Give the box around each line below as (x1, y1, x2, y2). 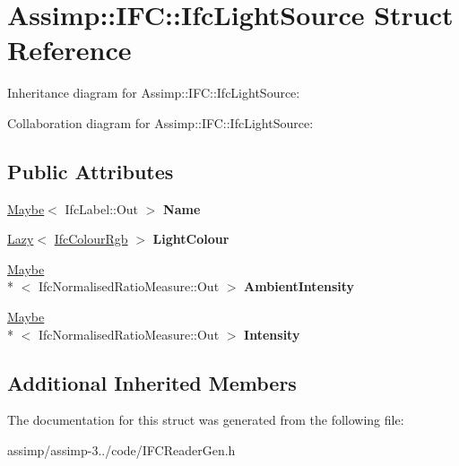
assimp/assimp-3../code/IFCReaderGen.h (7, 441, 236, 460)
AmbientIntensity (244, 277, 355, 296)
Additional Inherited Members (7, 368, 297, 396)
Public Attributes (7, 157, 174, 185)
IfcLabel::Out (65, 199, 139, 218)
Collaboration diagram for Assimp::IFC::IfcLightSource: (7, 113, 314, 132)
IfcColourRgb (54, 229, 128, 248)
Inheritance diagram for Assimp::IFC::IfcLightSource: (7, 83, 300, 102)
